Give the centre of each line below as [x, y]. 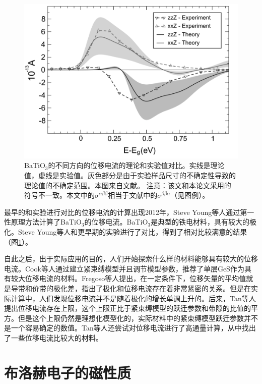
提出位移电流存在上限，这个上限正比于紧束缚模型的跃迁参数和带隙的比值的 [127, 308]
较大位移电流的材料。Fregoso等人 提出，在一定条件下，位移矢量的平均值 [128, 278]
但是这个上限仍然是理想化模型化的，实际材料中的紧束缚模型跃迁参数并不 [138, 318]
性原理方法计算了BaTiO [43, 222]
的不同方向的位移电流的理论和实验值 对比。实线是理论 [136, 165]
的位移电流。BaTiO [116, 222]
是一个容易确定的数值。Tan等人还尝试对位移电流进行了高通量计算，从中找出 [130, 328]
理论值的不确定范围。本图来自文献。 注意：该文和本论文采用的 [128, 185]
